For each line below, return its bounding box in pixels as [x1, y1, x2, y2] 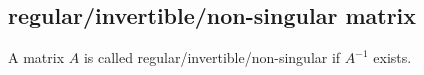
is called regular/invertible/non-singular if [83, 47, 341, 68]
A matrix [8, 47, 65, 68]
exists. [373, 47, 412, 68]
